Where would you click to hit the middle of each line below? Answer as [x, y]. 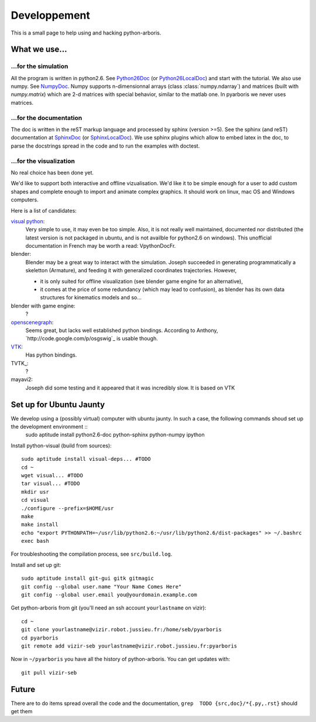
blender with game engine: [43, 306]
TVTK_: [20, 363]
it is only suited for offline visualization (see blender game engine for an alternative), [141, 281]
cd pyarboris [40, 638]
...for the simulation [39, 66]
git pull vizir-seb [49, 673]
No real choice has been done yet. [52, 172]
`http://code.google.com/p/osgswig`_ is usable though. [92, 338]
